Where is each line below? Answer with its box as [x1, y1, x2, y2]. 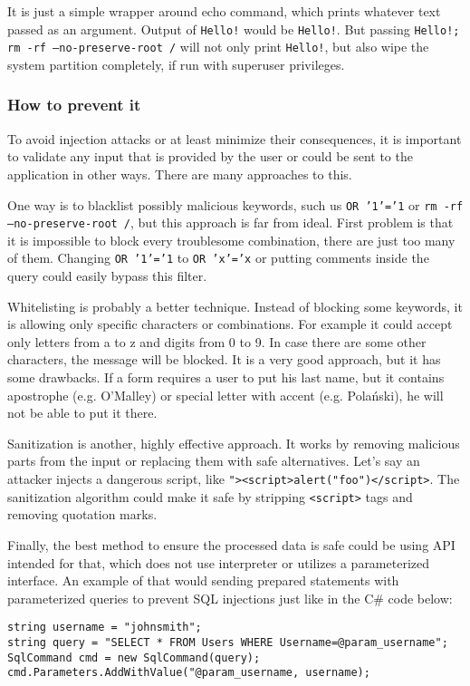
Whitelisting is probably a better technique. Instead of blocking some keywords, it [7, 296, 463, 315]
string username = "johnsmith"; [7, 621, 202, 634]
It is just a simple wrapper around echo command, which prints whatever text [7, 2, 441, 20]
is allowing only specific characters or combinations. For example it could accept [7, 314, 453, 333]
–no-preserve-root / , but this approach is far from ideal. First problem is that [7, 213, 454, 232]
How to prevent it [7, 93, 141, 116]
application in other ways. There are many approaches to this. [7, 164, 352, 183]
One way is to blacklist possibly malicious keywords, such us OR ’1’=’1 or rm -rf [7, 195, 464, 214]
